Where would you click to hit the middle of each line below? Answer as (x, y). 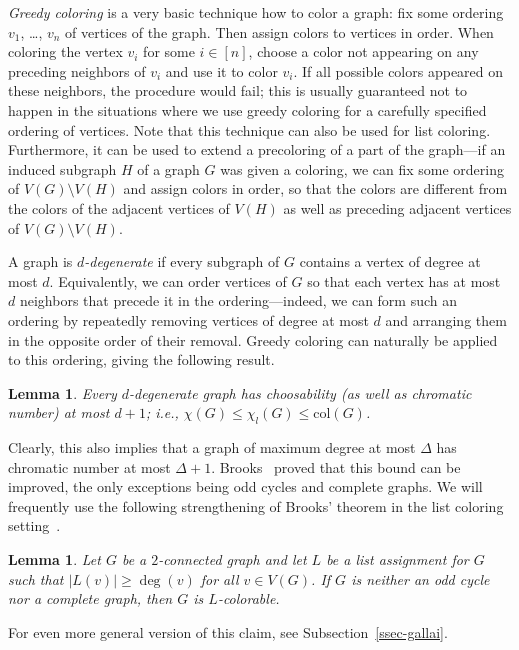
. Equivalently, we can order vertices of (168, 280)
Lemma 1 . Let (54, 559)
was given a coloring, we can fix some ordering (362, 168)
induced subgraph (62, 168)
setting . (34, 525)
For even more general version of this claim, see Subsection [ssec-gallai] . (228, 631)
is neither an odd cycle (420, 578)
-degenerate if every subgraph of (182, 261)
